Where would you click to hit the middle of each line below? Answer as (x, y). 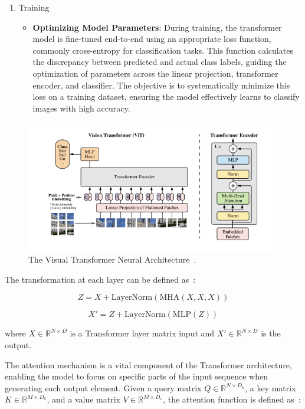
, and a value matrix (83, 399)
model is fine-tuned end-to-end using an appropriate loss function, (152, 39)
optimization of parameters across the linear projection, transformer (155, 73)
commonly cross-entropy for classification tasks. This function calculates (163, 50)
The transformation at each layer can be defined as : (100, 279)
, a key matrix (270, 387)
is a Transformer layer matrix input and (142, 333)
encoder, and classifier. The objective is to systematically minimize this (161, 85)
